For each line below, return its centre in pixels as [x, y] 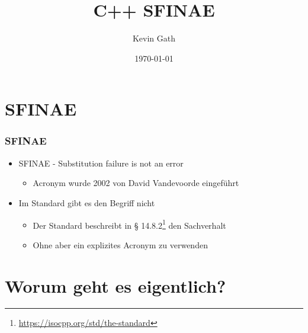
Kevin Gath [154, 38]
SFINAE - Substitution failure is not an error [101, 163]
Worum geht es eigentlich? [115, 285]
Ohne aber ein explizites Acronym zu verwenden [120, 244]
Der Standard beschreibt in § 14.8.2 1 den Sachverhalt [129, 224]
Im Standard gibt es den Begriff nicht [87, 202]
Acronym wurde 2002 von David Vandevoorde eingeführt [136, 183]
